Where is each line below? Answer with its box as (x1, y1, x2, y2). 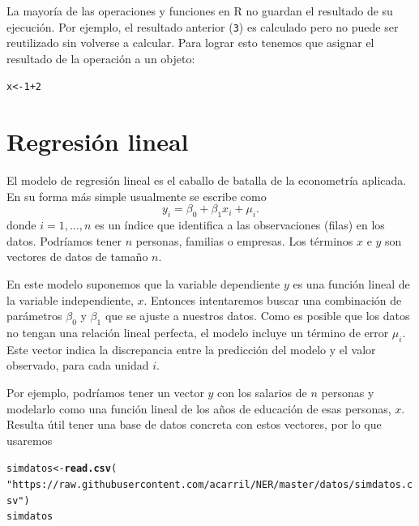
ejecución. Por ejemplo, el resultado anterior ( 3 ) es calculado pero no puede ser (6, 18, 399, 35)
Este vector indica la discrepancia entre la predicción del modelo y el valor (6, 340, 376, 357)
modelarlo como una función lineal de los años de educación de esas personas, (6, 400, 391, 417)
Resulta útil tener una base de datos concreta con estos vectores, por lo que (6, 416, 382, 433)
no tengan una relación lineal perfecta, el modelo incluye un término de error (6, 323, 389, 340)
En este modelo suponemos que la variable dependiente (6, 275, 280, 292)
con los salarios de (217, 383, 307, 400)
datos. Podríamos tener (6, 232, 122, 249)
